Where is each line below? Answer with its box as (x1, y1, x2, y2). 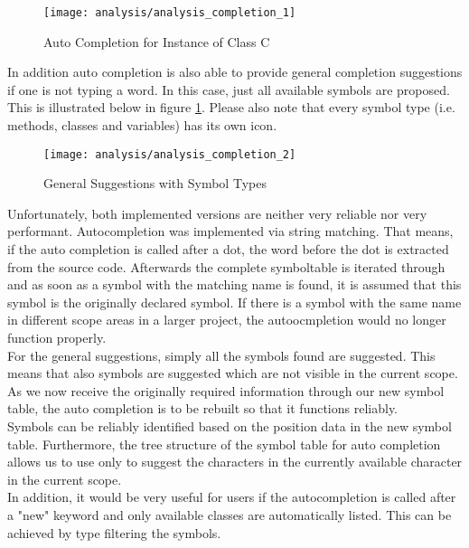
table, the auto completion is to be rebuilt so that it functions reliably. (7, 399, 399, 418)
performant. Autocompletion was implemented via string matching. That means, (7, 222, 454, 241)
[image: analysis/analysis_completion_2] (43, 147, 296, 161)
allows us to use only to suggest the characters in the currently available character (7, 452, 463, 471)
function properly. (7, 328, 107, 347)
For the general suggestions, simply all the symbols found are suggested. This (7, 345, 436, 364)
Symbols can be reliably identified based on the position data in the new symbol (7, 417, 452, 435)
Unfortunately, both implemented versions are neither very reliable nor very (7, 203, 427, 222)
